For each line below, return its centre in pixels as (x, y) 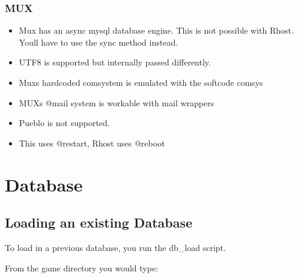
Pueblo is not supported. (64, 123)
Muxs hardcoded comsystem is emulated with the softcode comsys (141, 82)
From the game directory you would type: (82, 267)
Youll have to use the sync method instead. (99, 42)
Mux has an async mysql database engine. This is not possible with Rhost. (156, 30)
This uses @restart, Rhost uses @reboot (92, 143)
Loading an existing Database (99, 222)
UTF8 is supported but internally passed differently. (115, 62)
